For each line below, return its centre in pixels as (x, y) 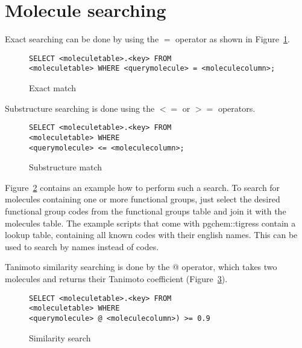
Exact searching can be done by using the (82, 39)
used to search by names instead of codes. (82, 246)
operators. (237, 108)
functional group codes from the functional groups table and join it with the (146, 211)
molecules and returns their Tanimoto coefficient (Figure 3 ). (116, 278)
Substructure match (66, 167)
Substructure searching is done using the (80, 108)
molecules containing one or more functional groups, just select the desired (143, 199)
